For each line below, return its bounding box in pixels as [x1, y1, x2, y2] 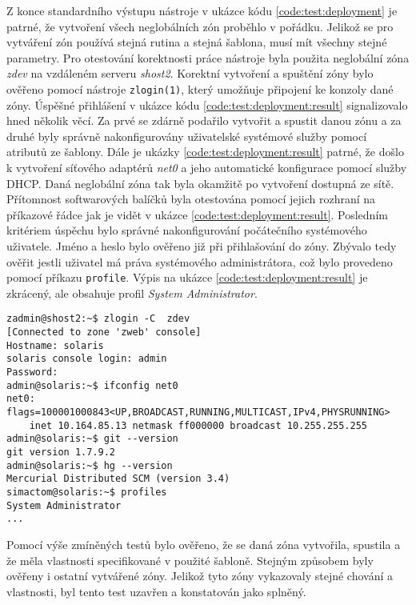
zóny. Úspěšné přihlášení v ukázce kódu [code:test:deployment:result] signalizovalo [6, 96, 408, 113]
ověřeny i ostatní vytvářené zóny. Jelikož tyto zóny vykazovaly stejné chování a [6, 567, 393, 584]
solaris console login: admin [6, 353, 167, 365]
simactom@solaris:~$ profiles [6, 486, 167, 498]
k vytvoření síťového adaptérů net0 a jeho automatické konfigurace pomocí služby [6, 159, 407, 175]
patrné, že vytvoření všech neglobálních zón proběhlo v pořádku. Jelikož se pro [6, 18, 394, 34]
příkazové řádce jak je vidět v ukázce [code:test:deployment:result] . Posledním [6, 206, 388, 222]
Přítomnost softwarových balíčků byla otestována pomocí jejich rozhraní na [6, 190, 376, 207]
